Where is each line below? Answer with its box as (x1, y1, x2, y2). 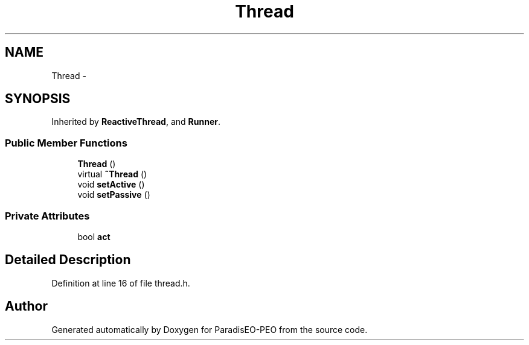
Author (5, 299, 48, 314)
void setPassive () (77, 189, 150, 200)
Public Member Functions (5, 136, 127, 149)
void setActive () (77, 179, 145, 190)
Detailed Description (5, 252, 131, 268)
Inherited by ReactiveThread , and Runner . (51, 116, 220, 127)
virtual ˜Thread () (77, 169, 147, 180)
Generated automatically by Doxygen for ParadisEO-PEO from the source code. (51, 324, 368, 335)
